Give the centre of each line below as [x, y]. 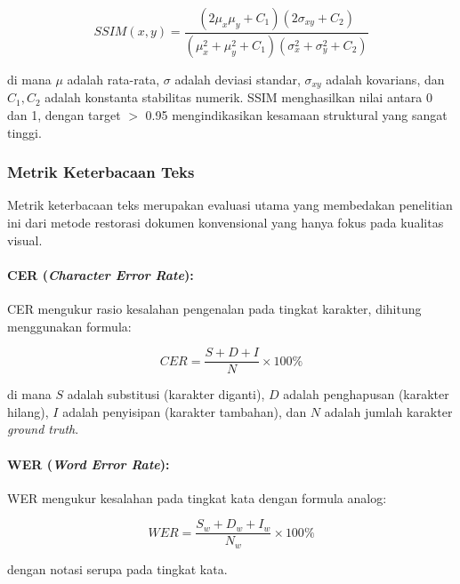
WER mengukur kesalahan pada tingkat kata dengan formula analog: [197, 497]
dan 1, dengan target [64, 114]
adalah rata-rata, [113, 79]
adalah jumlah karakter [388, 411]
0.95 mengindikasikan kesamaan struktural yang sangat [296, 114]
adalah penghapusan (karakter [366, 394]
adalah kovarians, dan [385, 79]
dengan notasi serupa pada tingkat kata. [117, 568]
